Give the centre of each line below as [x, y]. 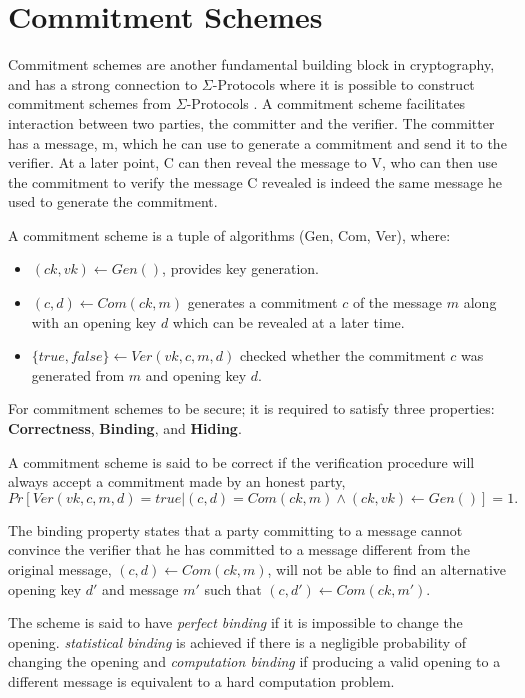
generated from [78, 374]
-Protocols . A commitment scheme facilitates [326, 103]
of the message [397, 302]
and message [140, 588]
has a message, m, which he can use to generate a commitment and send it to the [257, 142]
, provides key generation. [240, 268]
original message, [60, 569]
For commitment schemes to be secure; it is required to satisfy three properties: [251, 408]
